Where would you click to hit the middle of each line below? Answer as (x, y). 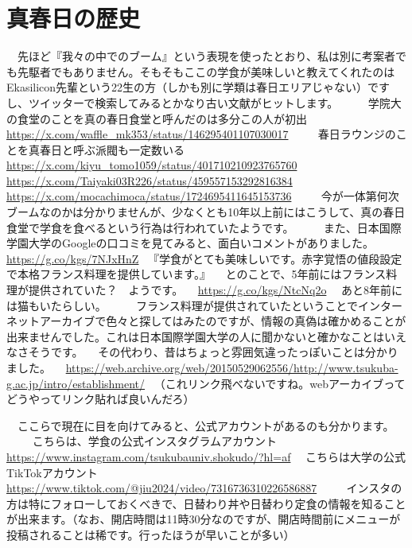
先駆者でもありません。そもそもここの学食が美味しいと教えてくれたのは (206, 71)
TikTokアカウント (52, 472)
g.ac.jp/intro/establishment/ (76, 383)
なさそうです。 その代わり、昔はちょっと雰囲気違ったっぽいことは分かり (202, 352)
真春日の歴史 (74, 18)
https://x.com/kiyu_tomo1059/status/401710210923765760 (152, 165)
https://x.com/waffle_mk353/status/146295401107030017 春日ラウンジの (201, 134)
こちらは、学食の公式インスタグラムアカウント (154, 441)
